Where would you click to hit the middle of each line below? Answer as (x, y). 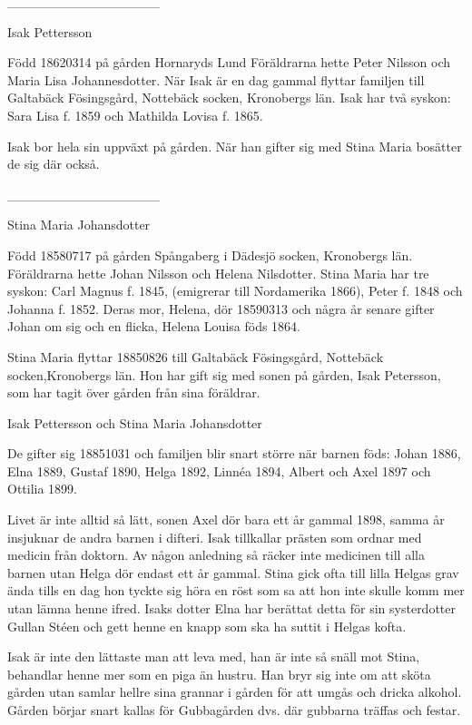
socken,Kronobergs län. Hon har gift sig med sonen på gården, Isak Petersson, (224, 374)
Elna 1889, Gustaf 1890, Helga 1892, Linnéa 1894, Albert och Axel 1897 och (219, 470)
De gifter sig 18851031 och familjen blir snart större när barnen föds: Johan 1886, (234, 453)
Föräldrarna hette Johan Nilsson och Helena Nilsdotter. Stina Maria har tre (218, 273)
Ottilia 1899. (43, 489)
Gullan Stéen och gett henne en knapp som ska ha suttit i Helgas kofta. (207, 626)
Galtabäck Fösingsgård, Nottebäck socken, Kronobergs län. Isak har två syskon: (229, 98)
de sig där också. (54, 164)
